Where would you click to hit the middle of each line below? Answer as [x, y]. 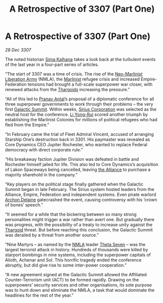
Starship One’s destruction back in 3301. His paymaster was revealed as [78, 139]
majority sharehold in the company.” [41, 174]
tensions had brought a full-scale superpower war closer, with [90, 84]
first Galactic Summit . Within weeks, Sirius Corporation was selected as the [81, 109]
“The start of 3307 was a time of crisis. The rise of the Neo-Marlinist [74, 74]
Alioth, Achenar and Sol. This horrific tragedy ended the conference [73, 260]
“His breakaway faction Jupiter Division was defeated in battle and [72, 159]
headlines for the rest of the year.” [40, 295]
